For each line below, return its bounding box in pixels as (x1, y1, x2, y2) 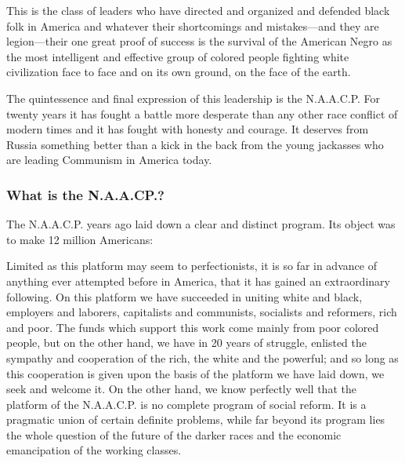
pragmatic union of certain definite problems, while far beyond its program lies (6, 411, 385, 428)
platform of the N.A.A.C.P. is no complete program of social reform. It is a (6, 396, 367, 412)
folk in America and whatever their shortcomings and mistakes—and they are (6, 17, 379, 34)
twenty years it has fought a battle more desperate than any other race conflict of (6, 105, 398, 122)
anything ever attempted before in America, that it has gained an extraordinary (6, 272, 390, 289)
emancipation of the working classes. (6, 442, 182, 458)
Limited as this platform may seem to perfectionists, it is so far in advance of (6, 257, 377, 274)
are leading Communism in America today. (6, 151, 212, 168)
